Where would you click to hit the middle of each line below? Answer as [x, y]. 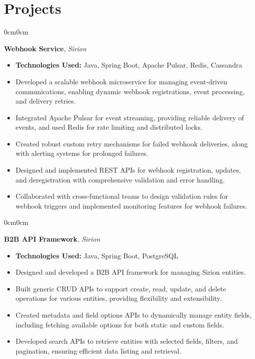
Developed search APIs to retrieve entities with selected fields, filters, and [127, 341]
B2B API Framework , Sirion [52, 239]
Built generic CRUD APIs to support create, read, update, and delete [121, 288]
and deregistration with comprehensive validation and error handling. [120, 179]
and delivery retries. [46, 101]
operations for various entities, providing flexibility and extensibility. [119, 298]
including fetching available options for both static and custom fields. [120, 324]
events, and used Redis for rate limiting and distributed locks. [109, 127]
